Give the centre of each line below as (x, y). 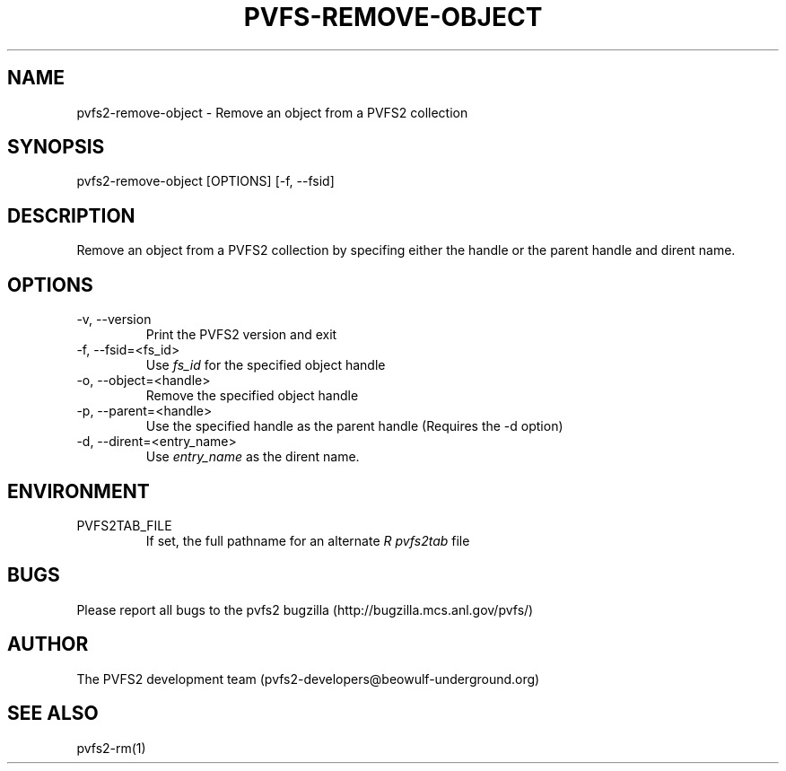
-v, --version (114, 320)
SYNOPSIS (56, 147)
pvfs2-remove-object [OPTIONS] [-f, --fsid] (205, 181)
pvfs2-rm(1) (111, 748)
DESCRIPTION (71, 215)
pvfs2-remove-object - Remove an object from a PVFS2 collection (272, 112)
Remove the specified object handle (252, 396)
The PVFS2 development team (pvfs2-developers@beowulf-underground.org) (308, 679)
